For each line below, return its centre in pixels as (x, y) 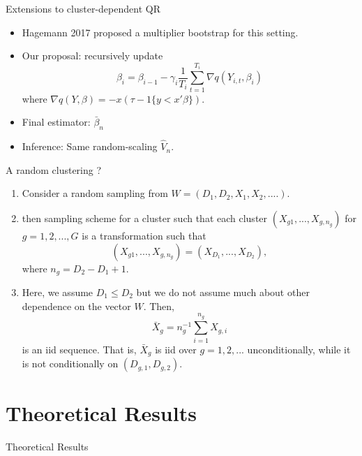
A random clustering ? (54, 169)
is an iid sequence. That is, (79, 349)
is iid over (176, 349)
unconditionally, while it (299, 349)
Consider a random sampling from (95, 193)
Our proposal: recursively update (92, 56)
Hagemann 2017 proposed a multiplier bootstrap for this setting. (160, 32)
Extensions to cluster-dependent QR (83, 8)
